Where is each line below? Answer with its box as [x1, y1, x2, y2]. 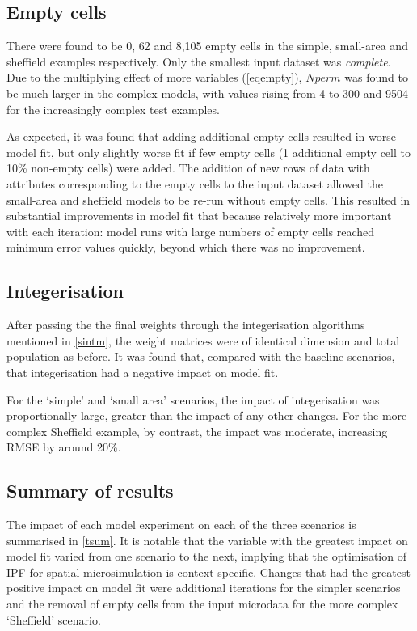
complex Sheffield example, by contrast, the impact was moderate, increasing [6, 422, 388, 439]
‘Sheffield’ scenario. [6, 611, 101, 628]
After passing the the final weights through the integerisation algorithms [6, 316, 365, 333]
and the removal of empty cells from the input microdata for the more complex [6, 595, 398, 612]
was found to [344, 69, 408, 86]
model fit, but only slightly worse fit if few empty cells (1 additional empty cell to [6, 143, 411, 160]
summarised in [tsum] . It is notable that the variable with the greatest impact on [6, 531, 408, 548]
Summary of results [6, 478, 174, 503]
